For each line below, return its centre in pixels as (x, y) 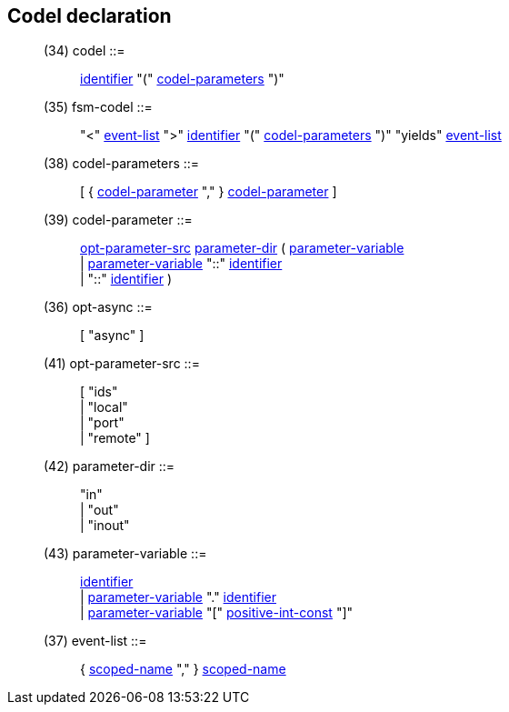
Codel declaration (90, 16)
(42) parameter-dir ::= (110, 466)
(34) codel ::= (85, 51)
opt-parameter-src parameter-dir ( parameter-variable (242, 248)
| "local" (104, 407)
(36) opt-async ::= (98, 307)
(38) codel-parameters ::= (122, 164)
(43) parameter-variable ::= (125, 554)
